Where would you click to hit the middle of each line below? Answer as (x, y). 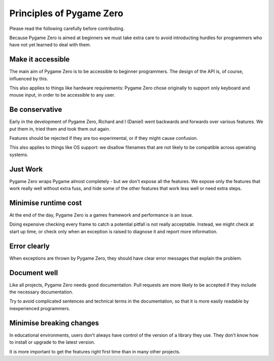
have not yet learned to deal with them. (50, 45)
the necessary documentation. (41, 292)
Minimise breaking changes (54, 323)
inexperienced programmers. (40, 308)
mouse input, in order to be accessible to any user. (62, 95)
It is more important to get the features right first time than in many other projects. (95, 351)
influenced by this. (29, 78)
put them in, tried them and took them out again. (60, 129)
